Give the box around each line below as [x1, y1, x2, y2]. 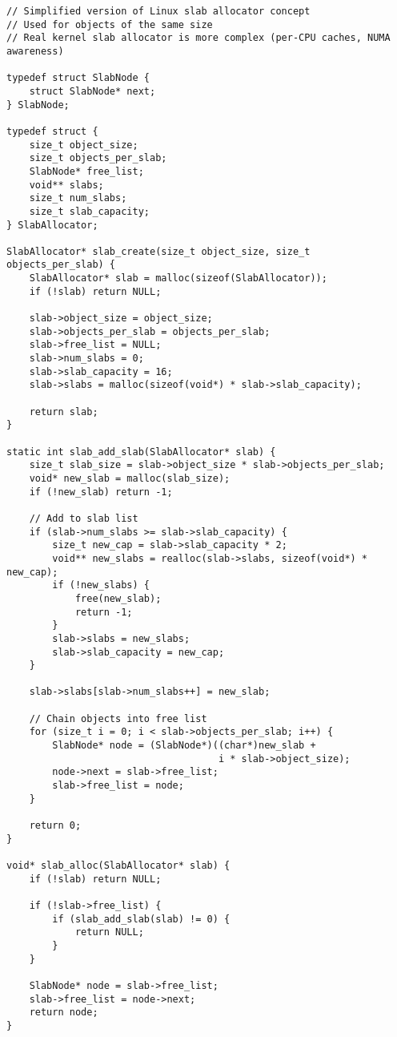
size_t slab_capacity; [29, 205, 150, 217]
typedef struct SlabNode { [6, 72, 150, 84]
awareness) [6, 45, 64, 57]
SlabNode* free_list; [29, 165, 144, 177]
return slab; [29, 406, 98, 418]
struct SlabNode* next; [29, 85, 156, 97]
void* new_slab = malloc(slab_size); [29, 472, 231, 484]
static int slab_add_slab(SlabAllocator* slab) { [6, 446, 276, 458]
